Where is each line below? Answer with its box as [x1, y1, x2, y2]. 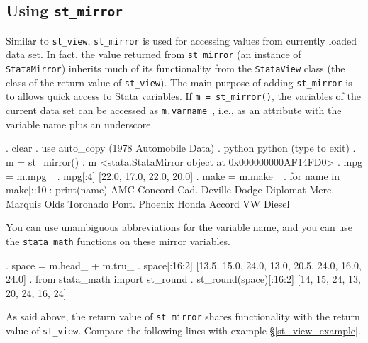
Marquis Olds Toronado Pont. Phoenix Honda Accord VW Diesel [6, 196, 290, 210]
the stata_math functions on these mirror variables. [6, 233, 230, 248]
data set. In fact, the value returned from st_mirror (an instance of [6, 47, 301, 62]
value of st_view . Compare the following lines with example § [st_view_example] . [6, 322, 361, 337]
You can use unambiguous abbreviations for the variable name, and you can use [6, 220, 352, 235]
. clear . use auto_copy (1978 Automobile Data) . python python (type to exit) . [6, 140, 356, 155]
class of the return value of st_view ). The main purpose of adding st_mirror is [6, 74, 352, 89]
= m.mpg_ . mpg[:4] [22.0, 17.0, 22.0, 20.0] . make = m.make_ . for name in [6, 168, 340, 183]
